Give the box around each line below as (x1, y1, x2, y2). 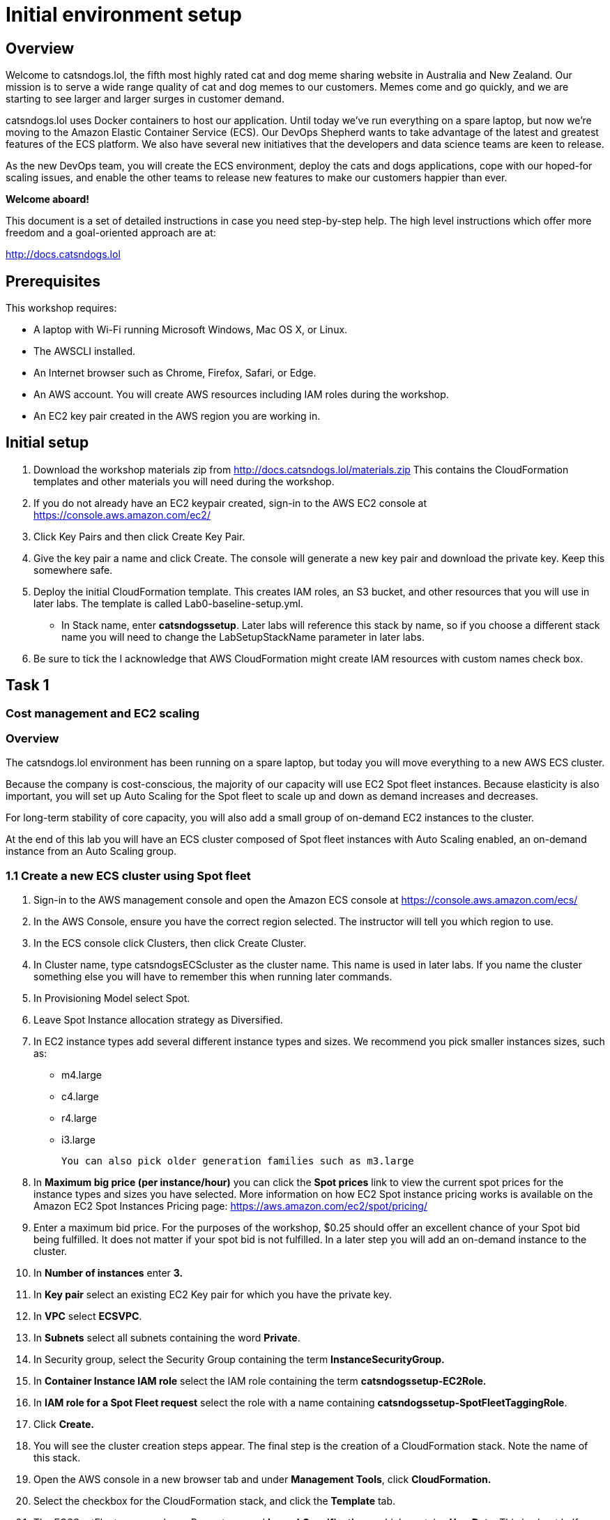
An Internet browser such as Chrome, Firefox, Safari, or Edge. (33, 367, 317, 379)
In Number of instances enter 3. (33, 1267, 183, 1279)
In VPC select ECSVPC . (33, 1310, 142, 1323)
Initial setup (6, 434, 89, 452)
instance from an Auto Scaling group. (6, 845, 176, 858)
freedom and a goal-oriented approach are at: (6, 227, 216, 239)
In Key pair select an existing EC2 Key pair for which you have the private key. (33, 1289, 392, 1301)
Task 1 (6, 676, 49, 694)
